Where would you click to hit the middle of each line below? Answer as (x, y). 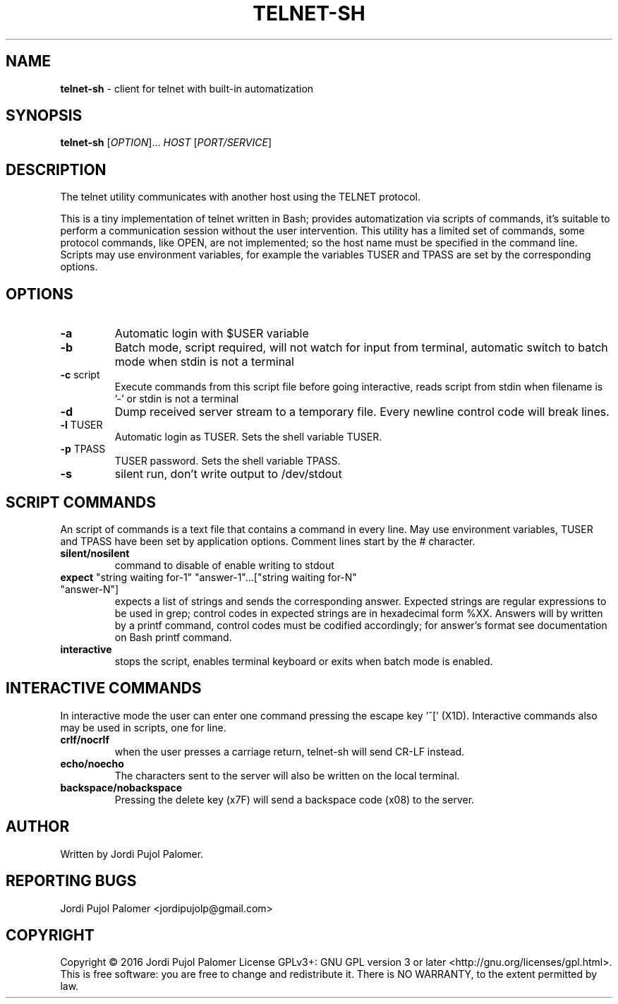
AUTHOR (38, 827)
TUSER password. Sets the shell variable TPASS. (228, 461)
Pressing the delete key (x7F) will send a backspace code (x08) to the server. (295, 799)
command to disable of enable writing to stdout (224, 565)
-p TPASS (83, 449)
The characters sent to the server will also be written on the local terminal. (287, 775)
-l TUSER (81, 425)
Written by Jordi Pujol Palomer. (132, 854)
